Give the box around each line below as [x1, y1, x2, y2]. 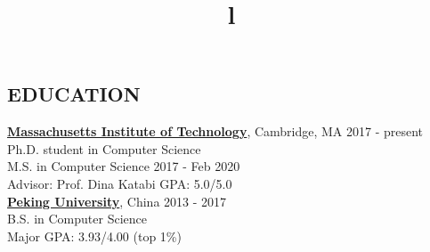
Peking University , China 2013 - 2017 [7, 191, 227, 210]
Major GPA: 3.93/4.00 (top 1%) [7, 226, 182, 245]
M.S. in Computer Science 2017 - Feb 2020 [7, 157, 240, 175]
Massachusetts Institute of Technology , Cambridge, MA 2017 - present [7, 122, 424, 141]
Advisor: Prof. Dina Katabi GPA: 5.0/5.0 [7, 174, 232, 192]
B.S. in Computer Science [7, 209, 147, 228]
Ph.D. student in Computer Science [7, 139, 201, 158]
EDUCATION [7, 80, 141, 108]
